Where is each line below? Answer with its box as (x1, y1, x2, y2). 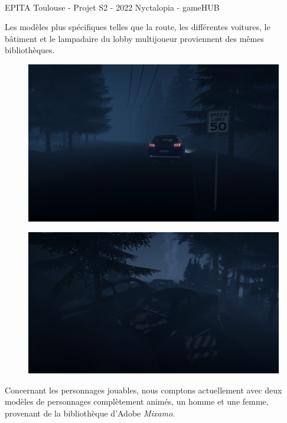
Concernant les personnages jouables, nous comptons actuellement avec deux (5, 383, 282, 396)
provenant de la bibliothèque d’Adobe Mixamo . (5, 407, 175, 419)
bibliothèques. (5, 44, 55, 56)
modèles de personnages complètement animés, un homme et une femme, (5, 395, 269, 408)
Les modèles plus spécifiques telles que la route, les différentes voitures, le (5, 21, 270, 33)
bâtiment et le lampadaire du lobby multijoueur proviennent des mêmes (5, 32, 264, 44)
